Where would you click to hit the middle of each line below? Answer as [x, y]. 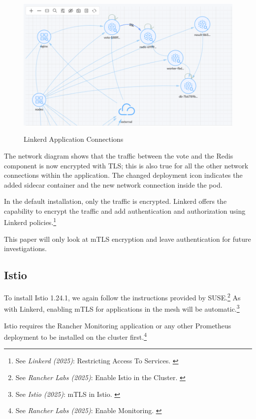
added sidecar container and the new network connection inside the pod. [113, 184]
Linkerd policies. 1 [30, 222]
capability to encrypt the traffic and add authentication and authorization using [125, 210]
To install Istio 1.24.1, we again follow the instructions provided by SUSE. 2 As [122, 297]
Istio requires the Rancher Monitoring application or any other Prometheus [118, 325]
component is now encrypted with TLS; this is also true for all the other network [126, 165]
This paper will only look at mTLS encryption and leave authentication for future [128, 239]
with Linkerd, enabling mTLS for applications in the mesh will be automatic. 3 [122, 308]
